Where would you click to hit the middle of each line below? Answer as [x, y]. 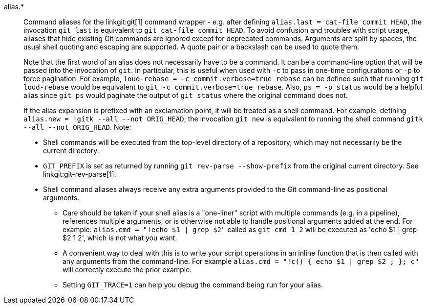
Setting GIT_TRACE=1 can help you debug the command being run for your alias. [193, 285]
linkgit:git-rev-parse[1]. [80, 174]
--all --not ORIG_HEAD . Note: [77, 127]
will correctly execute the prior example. [127, 270]
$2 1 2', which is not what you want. [120, 238]
